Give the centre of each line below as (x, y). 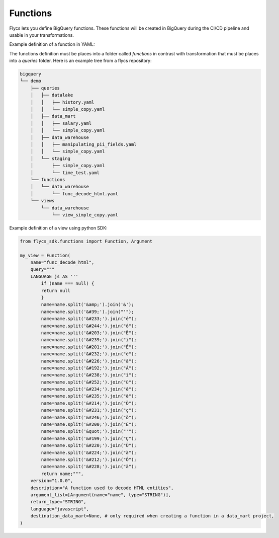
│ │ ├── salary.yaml (61, 123)
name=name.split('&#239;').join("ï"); (89, 340)
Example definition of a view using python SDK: (58, 228)
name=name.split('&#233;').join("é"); (89, 319)
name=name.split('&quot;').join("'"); (89, 431)
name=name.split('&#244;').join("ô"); (89, 326)
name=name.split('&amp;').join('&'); (87, 305)
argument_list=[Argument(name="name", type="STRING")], (101, 495)
